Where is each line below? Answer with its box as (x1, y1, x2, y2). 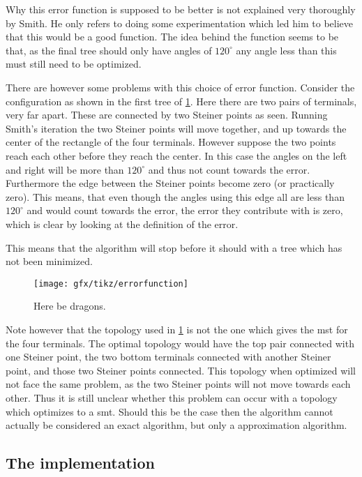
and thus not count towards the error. (148, 162, 310, 176)
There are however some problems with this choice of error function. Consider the (6, 79, 355, 94)
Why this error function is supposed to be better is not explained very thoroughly (6, 2, 356, 16)
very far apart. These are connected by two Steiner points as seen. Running (6, 107, 328, 122)
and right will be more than (6, 162, 124, 176)
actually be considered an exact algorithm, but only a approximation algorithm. (6, 418, 347, 432)
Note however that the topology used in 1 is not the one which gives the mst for (6, 321, 348, 336)
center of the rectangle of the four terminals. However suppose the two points (6, 135, 336, 149)
